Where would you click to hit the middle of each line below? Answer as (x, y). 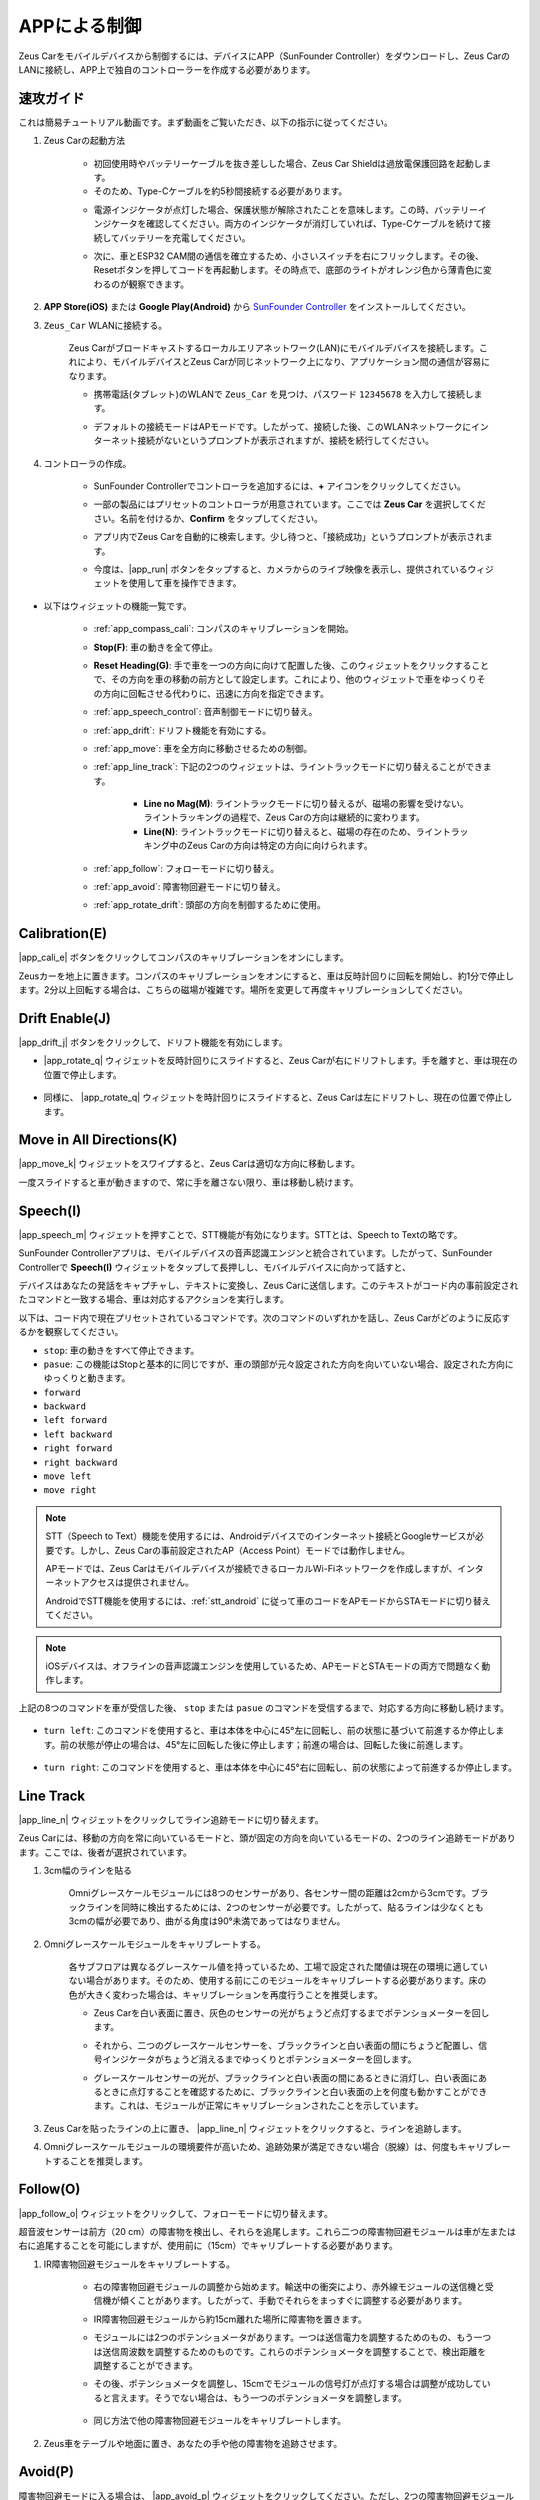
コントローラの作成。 (87, 463)
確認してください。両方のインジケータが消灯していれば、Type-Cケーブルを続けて (314, 224)
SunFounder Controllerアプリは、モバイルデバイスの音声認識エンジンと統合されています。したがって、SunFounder (255, 1253)
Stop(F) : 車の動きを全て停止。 (156, 647)
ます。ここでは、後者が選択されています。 (105, 1852)
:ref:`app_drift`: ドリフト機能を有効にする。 (182, 730)
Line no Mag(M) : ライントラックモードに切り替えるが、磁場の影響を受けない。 (306, 804)
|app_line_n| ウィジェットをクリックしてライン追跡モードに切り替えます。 (171, 1819)
